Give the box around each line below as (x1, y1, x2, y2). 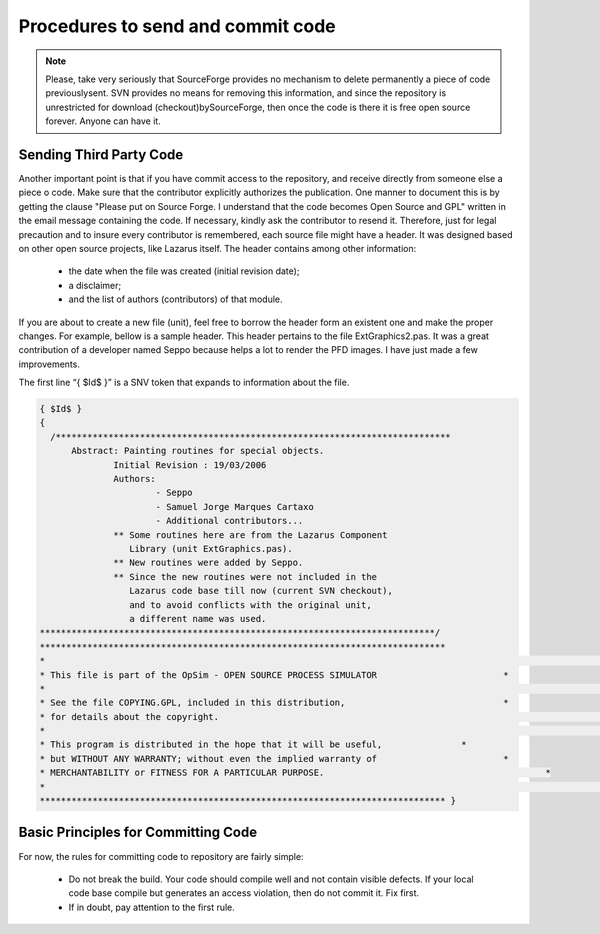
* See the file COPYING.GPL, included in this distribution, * (39, 697, 509, 709)
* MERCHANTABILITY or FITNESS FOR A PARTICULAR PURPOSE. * (39, 767, 552, 779)
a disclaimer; (68, 279, 122, 291)
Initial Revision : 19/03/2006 (113, 459, 267, 470)
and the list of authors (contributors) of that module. (68, 293, 284, 305)
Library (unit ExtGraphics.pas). (128, 543, 294, 554)
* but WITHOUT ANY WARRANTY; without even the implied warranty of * (39, 753, 509, 764)
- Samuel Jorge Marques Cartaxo (155, 501, 314, 512)
